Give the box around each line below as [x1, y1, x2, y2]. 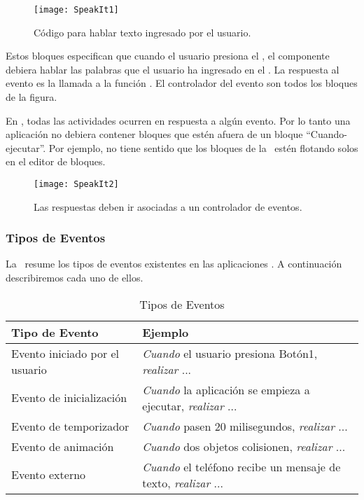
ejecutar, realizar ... [142, 397, 237, 414]
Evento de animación [11, 438, 114, 454]
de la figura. [6, 90, 57, 104]
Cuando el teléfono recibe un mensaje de [142, 458, 341, 475]
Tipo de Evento [11, 324, 99, 340]
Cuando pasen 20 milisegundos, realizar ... [142, 417, 348, 434]
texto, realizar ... [142, 474, 223, 491]
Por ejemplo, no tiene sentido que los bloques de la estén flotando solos [48, 140, 358, 155]
